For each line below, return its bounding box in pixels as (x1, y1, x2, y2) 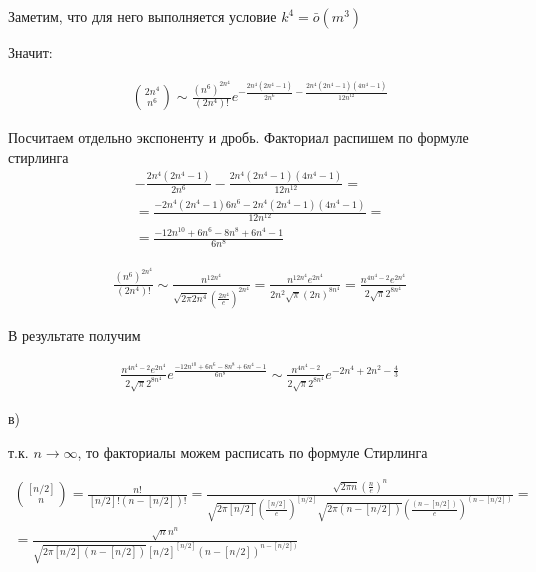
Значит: (8, 42, 53, 62)
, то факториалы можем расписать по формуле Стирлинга (77, 441, 428, 462)
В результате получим (8, 324, 141, 345)
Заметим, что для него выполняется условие (8, 6, 277, 26)
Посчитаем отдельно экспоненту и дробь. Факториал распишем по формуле (8, 127, 469, 148)
